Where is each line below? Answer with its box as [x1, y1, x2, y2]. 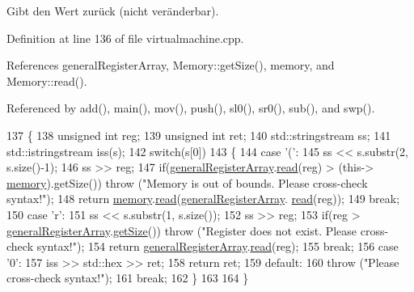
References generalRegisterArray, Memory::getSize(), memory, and [6, 57, 335, 74]
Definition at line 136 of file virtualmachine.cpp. [6, 29, 244, 46]
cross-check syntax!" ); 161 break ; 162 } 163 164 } [6, 269, 249, 286]
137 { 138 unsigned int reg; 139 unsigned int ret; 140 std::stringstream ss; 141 [6, 126, 391, 143]
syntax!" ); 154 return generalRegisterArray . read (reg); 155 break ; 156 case [36, 238, 399, 255]
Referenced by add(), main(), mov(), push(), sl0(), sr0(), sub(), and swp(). [6, 99, 375, 116]
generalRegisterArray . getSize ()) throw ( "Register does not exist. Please [6, 222, 357, 239]
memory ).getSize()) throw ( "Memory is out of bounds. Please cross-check [6, 174, 368, 191]
